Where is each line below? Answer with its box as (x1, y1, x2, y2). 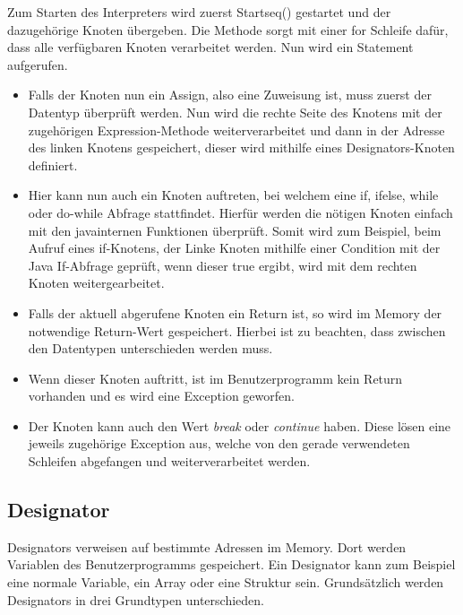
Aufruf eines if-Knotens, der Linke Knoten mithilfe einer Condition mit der (28, 238, 441, 257)
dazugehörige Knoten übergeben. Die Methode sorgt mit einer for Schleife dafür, (7, 20, 449, 39)
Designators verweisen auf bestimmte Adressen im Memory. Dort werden (7, 537, 407, 556)
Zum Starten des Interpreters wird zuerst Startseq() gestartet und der (7, 3, 391, 21)
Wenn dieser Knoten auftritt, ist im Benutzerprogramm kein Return (28, 368, 403, 387)
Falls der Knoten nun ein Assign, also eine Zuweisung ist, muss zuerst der (28, 85, 432, 104)
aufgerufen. (7, 55, 68, 74)
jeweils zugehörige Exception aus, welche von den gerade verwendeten (28, 434, 410, 453)
